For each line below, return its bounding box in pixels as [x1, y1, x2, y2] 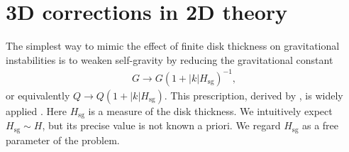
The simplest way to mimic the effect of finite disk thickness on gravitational [6, 38, 340, 53]
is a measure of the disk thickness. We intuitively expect [88, 103, 333, 118]
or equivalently [6, 87, 70, 102]
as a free [301, 118, 339, 133]
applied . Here [6, 103, 67, 118]
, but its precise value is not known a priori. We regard [42, 118, 281, 133]
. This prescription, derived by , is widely [164, 87, 343, 102]
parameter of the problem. [6, 132, 120, 147]
